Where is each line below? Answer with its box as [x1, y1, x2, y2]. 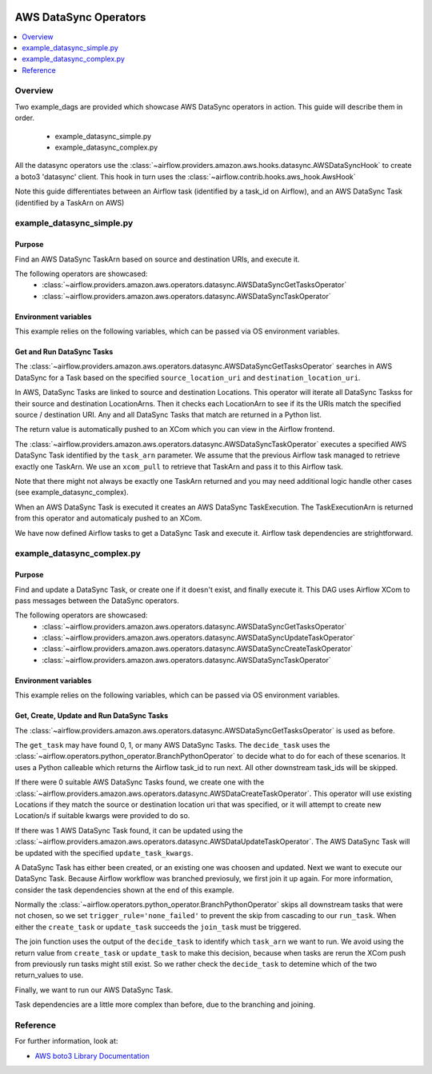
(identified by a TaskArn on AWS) [14, 198, 125, 207]
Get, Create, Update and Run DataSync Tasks [14, 711, 169, 721]
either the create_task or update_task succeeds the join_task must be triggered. [14, 922, 302, 932]
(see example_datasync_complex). [14, 488, 129, 497]
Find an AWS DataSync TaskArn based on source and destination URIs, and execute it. [14, 254, 300, 264]
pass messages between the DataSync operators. [14, 596, 179, 605]
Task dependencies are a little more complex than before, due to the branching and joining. [14, 1000, 316, 1009]
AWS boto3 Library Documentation [34, 1051, 150, 1060]
